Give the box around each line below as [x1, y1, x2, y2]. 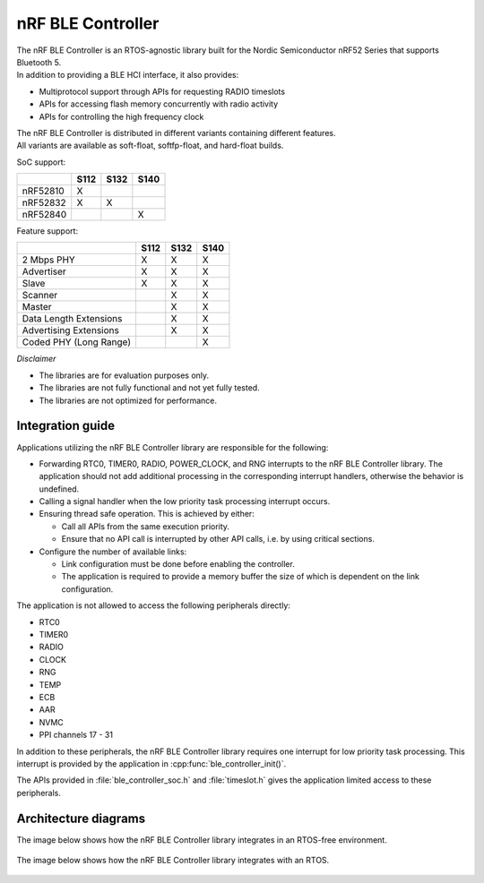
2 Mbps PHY [22, 253, 75, 266]
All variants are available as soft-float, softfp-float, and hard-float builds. [16, 140, 284, 151]
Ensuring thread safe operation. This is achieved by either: [39, 509, 255, 519]
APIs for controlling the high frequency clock [39, 111, 204, 122]
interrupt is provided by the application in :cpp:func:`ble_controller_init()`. [16, 758, 287, 769]
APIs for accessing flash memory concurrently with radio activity [39, 99, 279, 109]
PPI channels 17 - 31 [39, 730, 114, 741]
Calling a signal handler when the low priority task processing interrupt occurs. [39, 496, 331, 507]
